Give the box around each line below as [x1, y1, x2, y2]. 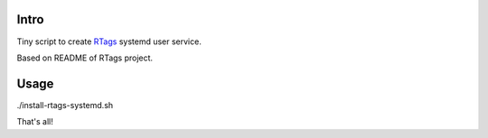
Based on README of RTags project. [16, 52, 154, 63]
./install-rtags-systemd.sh [16, 99, 114, 110]
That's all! [16, 116, 53, 127]
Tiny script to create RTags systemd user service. [16, 36, 202, 47]
